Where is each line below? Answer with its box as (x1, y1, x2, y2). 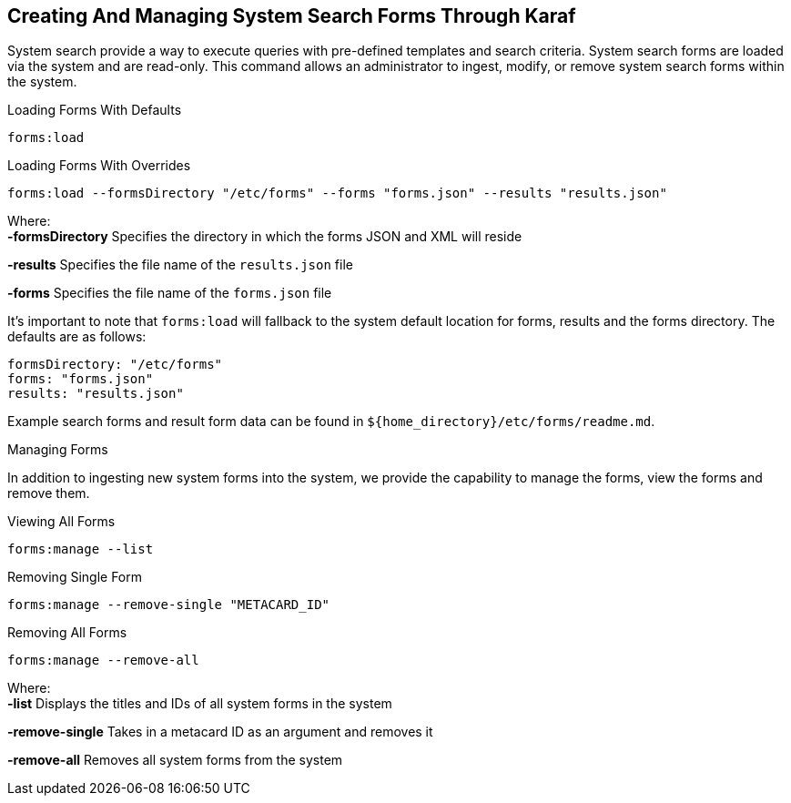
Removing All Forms (7, 625, 127, 641)
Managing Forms (7, 442, 108, 458)
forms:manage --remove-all (7, 653, 199, 668)
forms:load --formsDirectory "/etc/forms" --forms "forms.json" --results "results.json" (7, 186, 667, 201)
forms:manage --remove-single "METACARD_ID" (7, 597, 330, 613)
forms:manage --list (7, 542, 154, 557)
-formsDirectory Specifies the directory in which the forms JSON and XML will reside (7, 229, 522, 245)
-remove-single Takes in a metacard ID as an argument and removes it (7, 724, 433, 740)
